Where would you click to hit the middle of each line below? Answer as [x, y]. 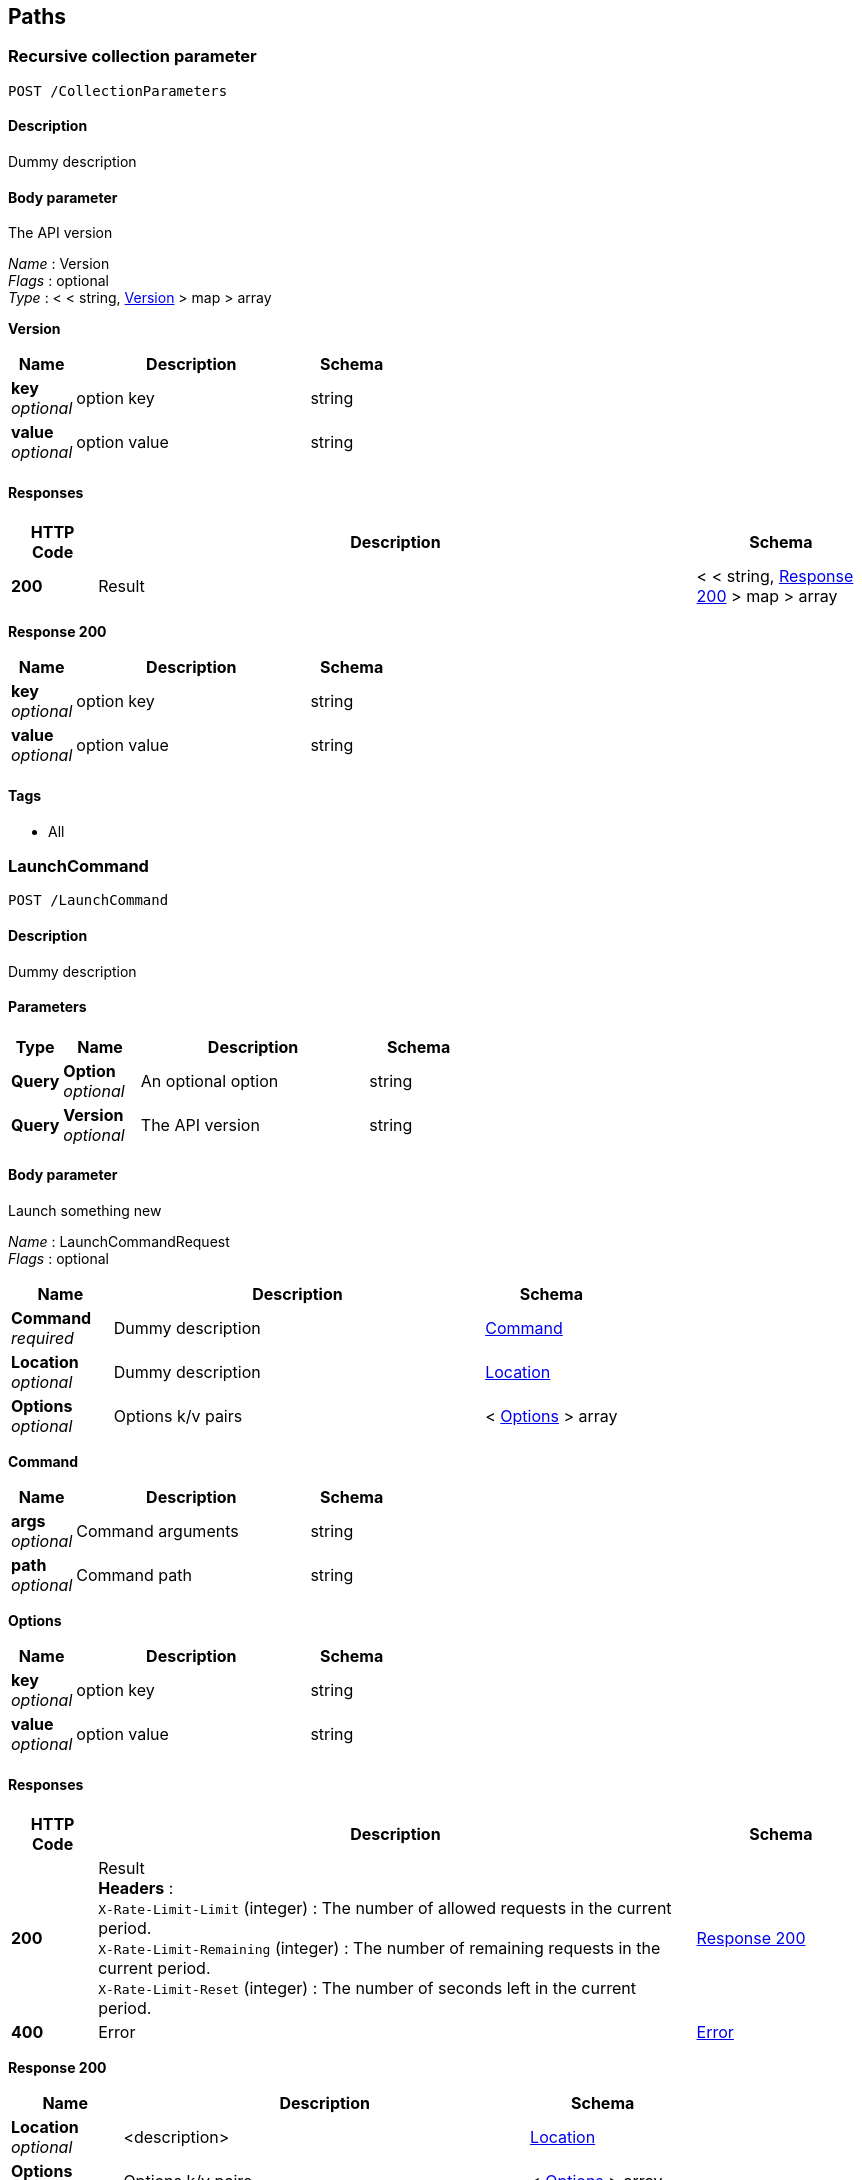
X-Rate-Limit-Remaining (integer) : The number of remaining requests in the [379, 1948]
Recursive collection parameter [132, 56]
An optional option [209, 1080]
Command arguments [157, 1531]
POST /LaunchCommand [88, 900]
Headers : [136, 1888]
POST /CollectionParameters [118, 90]
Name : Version [59, 264]
